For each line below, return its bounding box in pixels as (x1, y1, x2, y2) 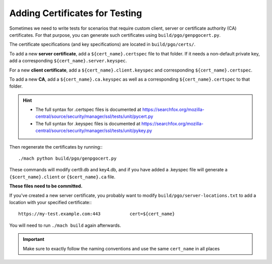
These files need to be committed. (9, 183, 83, 189)
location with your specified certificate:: (9, 199, 92, 205)
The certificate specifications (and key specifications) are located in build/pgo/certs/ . (9, 41, 196, 47)
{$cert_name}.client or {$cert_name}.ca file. (9, 174, 116, 180)
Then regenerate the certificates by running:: (9, 144, 103, 150)
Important (23, 236, 45, 242)
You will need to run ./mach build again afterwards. (9, 222, 121, 228)
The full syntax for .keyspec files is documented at (35, 120, 141, 126)
